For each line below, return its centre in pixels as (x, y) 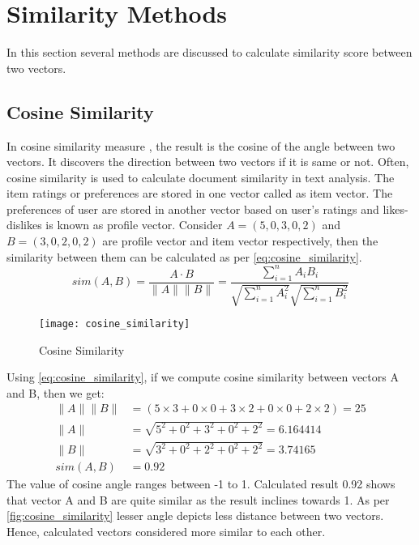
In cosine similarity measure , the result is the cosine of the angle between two (201, 145)
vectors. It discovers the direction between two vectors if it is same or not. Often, (208, 162)
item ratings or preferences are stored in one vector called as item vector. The (200, 193)
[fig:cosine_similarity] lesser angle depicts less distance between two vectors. (195, 515)
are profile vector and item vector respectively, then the (240, 241)
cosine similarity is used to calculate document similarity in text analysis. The (201, 177)
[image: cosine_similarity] (115, 324)
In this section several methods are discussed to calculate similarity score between (209, 52)
